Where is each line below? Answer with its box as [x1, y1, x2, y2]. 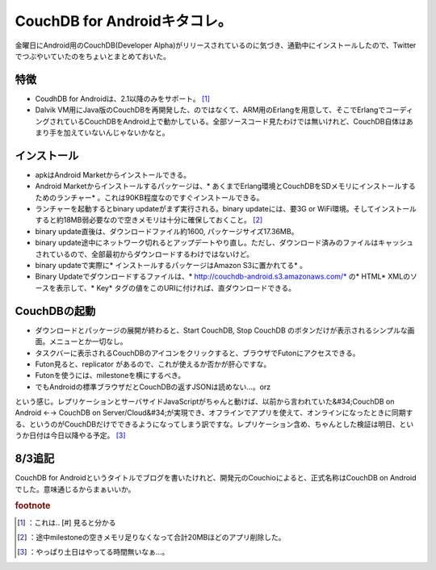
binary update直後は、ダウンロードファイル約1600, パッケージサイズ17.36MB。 [35, 226, 299, 236]
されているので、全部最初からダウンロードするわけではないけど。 [35, 249, 254, 258]
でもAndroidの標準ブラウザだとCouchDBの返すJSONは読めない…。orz [35, 382, 271, 392]
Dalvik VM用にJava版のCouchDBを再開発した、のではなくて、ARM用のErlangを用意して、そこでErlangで [35, 105, 386, 115]
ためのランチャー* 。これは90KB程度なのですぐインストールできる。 [35, 192, 264, 202]
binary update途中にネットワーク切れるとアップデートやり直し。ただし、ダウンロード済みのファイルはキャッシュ [35, 238, 414, 248]
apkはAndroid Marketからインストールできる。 [35, 170, 191, 179]
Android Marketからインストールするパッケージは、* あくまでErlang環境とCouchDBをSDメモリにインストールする [35, 182, 416, 191]
